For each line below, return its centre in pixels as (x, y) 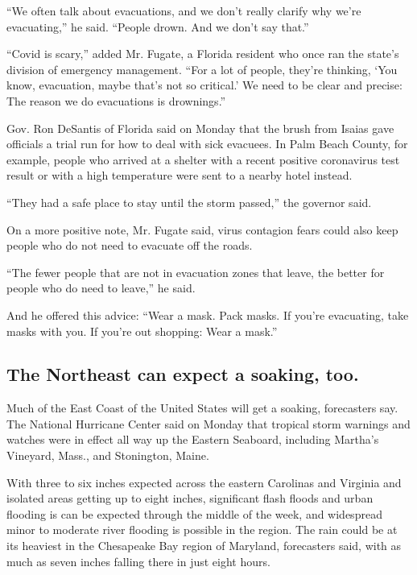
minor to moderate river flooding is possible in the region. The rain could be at (202, 529)
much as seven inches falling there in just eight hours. (138, 561)
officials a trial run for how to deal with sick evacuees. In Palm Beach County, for (207, 144)
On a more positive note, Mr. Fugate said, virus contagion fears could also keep (202, 229)
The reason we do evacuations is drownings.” (116, 100)
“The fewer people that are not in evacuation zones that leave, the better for (196, 272)
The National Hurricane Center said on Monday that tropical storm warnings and (208, 423)
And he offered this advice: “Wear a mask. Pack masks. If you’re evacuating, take (208, 314)
